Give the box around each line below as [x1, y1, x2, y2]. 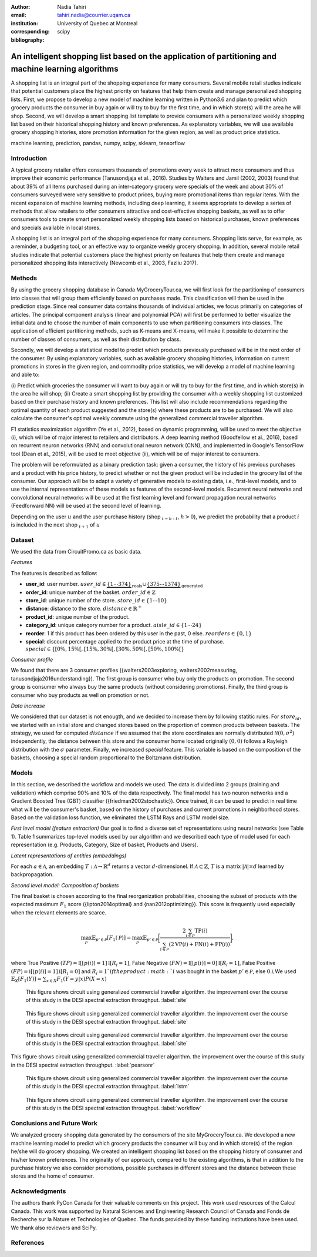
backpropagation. [11, 871, 54, 878]
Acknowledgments [11, 1187, 66, 1195]
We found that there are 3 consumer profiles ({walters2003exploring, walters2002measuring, [11, 667, 238, 674]
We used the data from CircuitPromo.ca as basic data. [11, 548, 142, 555]
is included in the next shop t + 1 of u [11, 521, 100, 529]
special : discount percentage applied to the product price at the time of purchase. [25, 638, 224, 645]
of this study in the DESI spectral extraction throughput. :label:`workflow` [25, 1105, 202, 1112]
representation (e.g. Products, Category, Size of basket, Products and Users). [11, 841, 198, 849]
